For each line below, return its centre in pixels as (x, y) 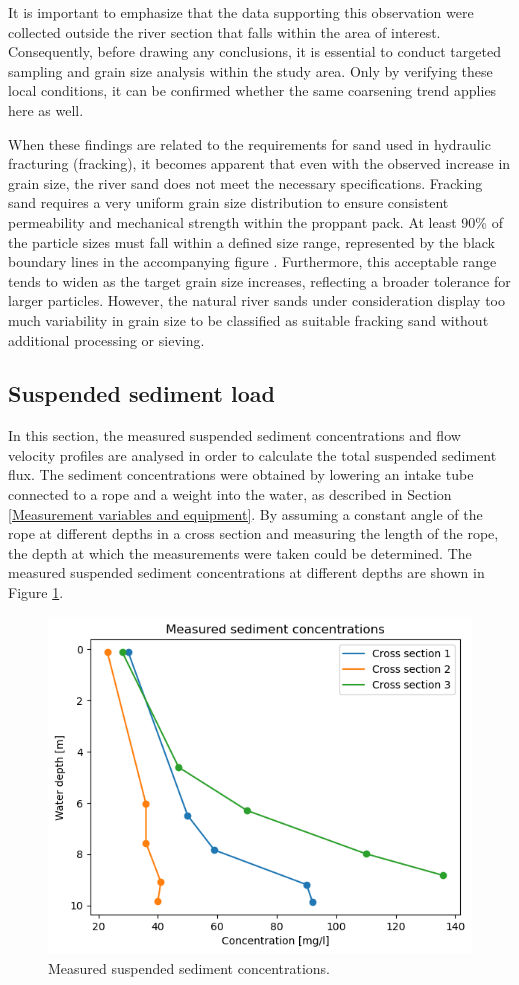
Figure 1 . (36, 592)
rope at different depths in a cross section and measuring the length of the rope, (253, 533)
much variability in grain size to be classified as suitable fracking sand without (248, 319)
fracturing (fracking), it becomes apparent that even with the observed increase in (259, 163)
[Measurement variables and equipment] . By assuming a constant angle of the (245, 513)
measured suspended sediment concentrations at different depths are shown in (246, 572)
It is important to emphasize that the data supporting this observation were (241, 12)
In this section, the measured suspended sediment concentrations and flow (234, 435)
